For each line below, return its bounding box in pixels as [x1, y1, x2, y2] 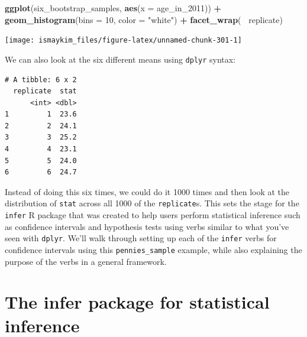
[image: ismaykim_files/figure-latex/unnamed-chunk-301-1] [5, 36, 242, 45]
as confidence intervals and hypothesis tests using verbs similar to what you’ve [5, 220, 289, 232]
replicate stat [13, 87, 77, 96]
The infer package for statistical [5, 290, 270, 314]
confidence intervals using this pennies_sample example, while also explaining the [5, 244, 302, 255]
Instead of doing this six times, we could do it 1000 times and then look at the [5, 185, 290, 197]
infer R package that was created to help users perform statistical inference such [5, 209, 300, 221]
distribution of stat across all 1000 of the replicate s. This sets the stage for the [5, 197, 299, 209]
